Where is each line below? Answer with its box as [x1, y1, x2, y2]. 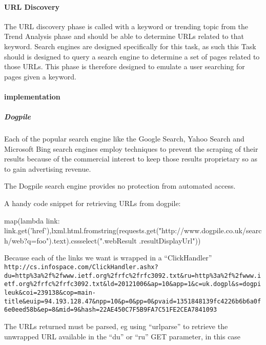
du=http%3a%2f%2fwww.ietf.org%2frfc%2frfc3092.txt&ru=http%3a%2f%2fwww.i [4, 272, 261, 279]
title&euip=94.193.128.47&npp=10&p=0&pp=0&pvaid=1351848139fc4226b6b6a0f [4, 297, 261, 305]
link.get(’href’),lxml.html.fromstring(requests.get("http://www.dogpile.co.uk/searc [4, 225, 262, 236]
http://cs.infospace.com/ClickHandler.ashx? [4, 263, 158, 271]
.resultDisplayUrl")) [139, 235, 201, 246]
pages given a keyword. [4, 71, 76, 82]
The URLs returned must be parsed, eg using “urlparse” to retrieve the [4, 320, 228, 331]
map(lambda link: [4, 215, 60, 226]
